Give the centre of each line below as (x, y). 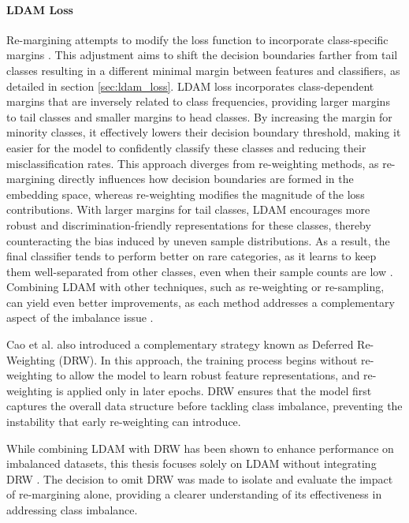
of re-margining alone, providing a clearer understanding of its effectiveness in (194, 494)
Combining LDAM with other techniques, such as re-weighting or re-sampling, (195, 287)
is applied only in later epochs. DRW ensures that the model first (214, 390)
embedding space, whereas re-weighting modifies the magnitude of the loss (186, 194)
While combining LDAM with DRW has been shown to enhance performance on (200, 448)
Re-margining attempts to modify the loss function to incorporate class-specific (197, 39)
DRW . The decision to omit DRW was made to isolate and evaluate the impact (200, 478)
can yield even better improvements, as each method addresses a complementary (201, 302)
